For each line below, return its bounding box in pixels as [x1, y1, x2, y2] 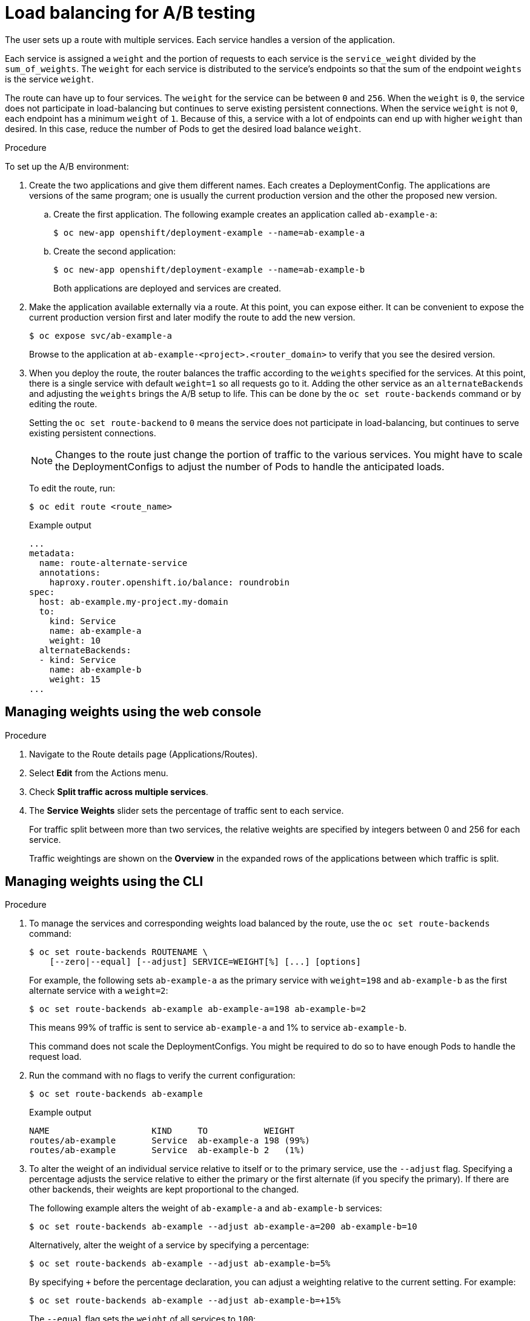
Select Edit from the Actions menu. [29, 767, 168, 778]
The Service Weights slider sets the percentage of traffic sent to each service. [29, 805, 344, 816]
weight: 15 [49, 674, 101, 684]
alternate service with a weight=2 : [29, 985, 168, 996]
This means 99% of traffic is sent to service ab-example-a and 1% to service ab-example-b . [29, 1022, 407, 1033]
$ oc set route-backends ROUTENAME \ [29, 947, 208, 957]
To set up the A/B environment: [5, 161, 129, 171]
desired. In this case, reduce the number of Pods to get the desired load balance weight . [5, 123, 362, 134]
